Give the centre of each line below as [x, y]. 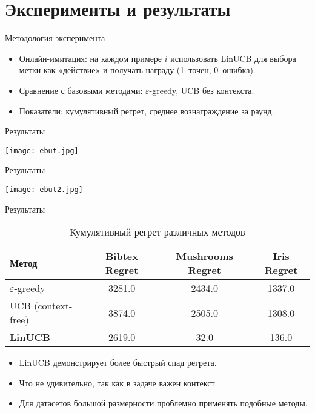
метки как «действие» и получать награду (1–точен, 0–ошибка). [137, 70]
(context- [53, 306]
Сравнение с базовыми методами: [81, 90]
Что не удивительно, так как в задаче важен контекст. [118, 382]
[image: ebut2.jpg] [44, 189]
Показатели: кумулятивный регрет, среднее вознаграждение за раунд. [147, 111]
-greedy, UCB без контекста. [202, 90]
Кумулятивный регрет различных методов [157, 232]
